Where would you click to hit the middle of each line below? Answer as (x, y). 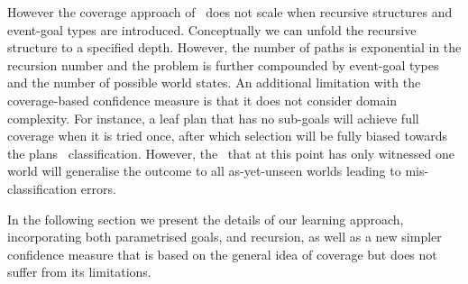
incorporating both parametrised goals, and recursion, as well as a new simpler (225, 237)
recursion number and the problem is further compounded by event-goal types (223, 64)
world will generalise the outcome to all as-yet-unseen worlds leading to (204, 171)
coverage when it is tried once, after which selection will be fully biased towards (228, 136)
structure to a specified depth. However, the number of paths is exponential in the (234, 47)
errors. (98, 188)
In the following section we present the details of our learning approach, (206, 219)
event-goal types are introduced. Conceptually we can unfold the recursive (212, 29)
